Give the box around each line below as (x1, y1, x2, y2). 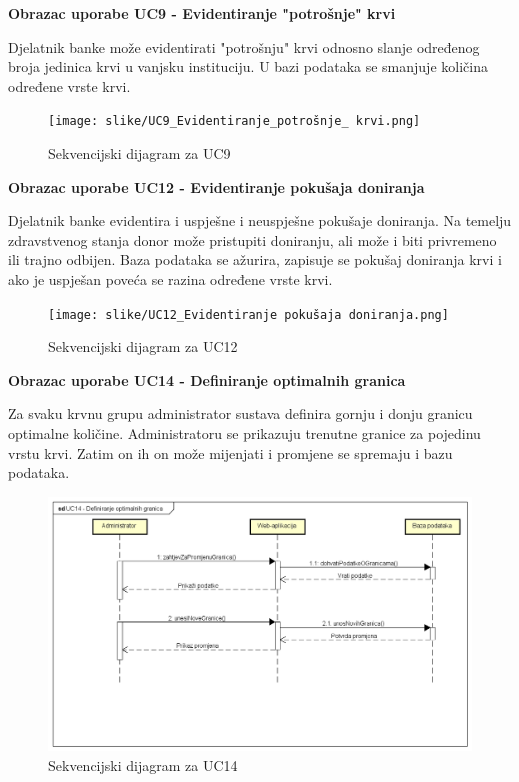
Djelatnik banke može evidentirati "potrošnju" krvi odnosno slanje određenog (8, 36, 480, 57)
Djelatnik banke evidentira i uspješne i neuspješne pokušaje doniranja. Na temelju (8, 210, 512, 231)
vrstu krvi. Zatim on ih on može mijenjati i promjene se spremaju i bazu (8, 442, 453, 463)
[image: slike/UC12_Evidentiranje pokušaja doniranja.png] (48, 307, 449, 322)
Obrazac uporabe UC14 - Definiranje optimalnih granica (8, 369, 406, 390)
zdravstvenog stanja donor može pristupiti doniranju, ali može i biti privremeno (8, 229, 497, 250)
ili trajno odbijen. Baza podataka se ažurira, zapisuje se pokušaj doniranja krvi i (8, 249, 502, 270)
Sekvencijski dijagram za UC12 (48, 336, 238, 357)
